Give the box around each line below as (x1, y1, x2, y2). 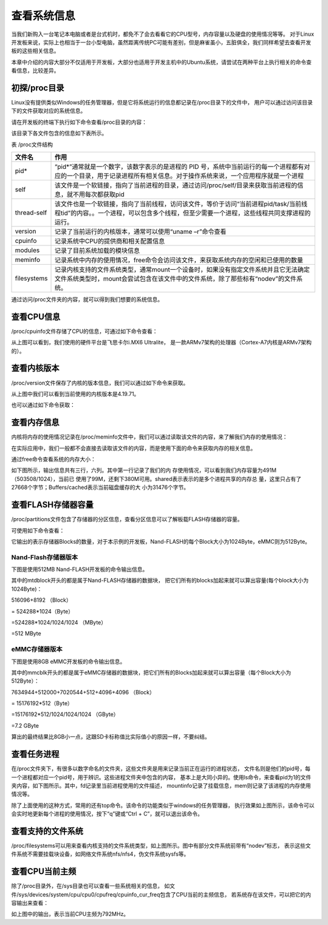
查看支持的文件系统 (11, 826, 83, 836)
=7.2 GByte (11, 722, 39, 729)
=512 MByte (11, 630, 42, 637)
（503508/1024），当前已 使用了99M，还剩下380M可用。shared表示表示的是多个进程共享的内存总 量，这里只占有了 (11, 475, 302, 482)
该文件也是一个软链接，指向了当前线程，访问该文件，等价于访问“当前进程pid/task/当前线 (54, 199, 308, 208)
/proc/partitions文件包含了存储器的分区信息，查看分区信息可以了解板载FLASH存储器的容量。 (11, 516, 243, 523)
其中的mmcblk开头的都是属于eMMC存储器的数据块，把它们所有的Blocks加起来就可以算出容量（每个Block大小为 (11, 669, 292, 676)
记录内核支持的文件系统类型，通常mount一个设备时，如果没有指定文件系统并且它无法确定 (54, 265, 310, 273)
